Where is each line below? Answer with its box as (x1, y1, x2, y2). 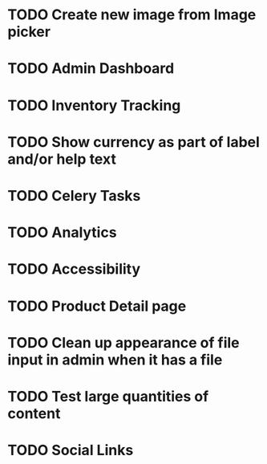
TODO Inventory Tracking (7, 96, 181, 114)
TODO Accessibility (7, 260, 141, 279)
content (7, 404, 61, 422)
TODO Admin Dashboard (7, 59, 175, 78)
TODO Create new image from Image (7, 6, 257, 24)
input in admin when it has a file (7, 351, 223, 368)
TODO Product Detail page (7, 297, 187, 315)
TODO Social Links (7, 442, 134, 459)
